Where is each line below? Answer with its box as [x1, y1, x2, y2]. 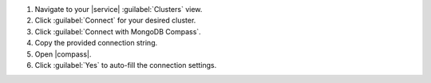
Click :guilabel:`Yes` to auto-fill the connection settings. [34, 60, 217, 69]
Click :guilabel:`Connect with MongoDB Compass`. [34, 26, 201, 36]
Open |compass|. [34, 49, 92, 59]
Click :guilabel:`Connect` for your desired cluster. [34, 16, 196, 26]
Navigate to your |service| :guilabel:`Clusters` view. [34, 5, 203, 14]
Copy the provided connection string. [34, 38, 158, 48]
